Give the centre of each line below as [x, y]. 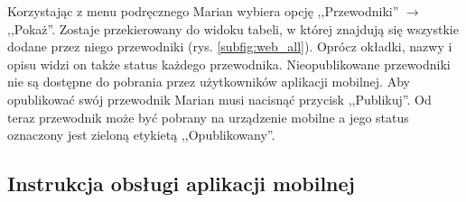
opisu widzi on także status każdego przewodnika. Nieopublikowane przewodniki [229, 64]
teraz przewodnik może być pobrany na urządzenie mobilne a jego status [208, 117]
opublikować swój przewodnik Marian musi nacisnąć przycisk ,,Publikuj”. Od [219, 99]
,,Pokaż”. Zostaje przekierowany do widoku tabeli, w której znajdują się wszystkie [233, 28]
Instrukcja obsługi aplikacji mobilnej [181, 184]
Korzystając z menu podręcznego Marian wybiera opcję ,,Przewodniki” [203, 11]
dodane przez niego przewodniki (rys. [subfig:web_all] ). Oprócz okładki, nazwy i [230, 46]
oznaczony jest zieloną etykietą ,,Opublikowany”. [141, 135]
